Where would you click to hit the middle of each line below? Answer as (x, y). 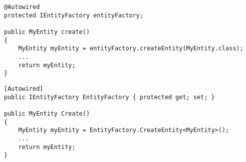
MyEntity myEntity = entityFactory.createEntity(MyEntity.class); (131, 49)
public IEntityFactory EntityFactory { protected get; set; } (110, 97)
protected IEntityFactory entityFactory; (74, 15)
